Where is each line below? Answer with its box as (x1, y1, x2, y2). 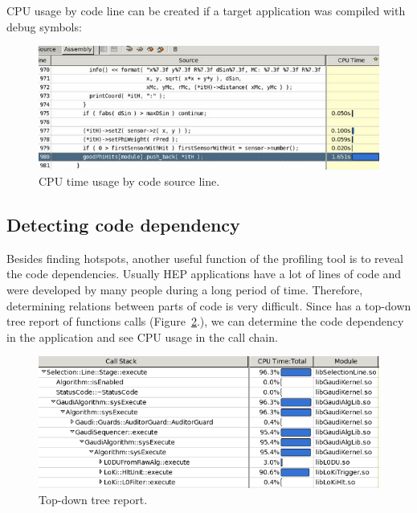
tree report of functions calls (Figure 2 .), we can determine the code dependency (6, 313, 404, 330)
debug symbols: (6, 18, 82, 35)
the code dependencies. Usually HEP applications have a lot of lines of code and (6, 265, 402, 282)
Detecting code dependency (6, 212, 240, 237)
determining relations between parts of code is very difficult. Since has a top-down (6, 297, 411, 314)
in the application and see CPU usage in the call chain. (6, 328, 278, 345)
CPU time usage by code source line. (39, 173, 220, 190)
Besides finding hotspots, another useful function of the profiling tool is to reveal (6, 249, 403, 266)
